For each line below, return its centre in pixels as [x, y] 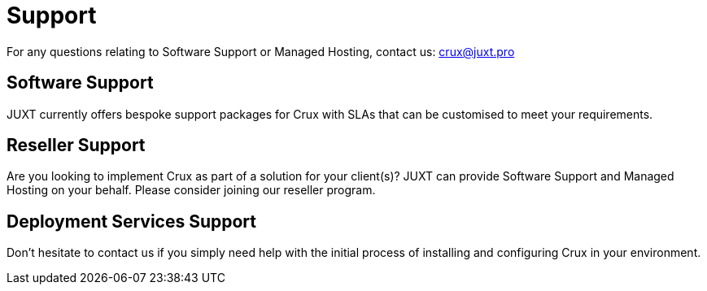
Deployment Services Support [132, 221]
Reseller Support [76, 145]
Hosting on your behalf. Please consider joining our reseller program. [191, 190]
